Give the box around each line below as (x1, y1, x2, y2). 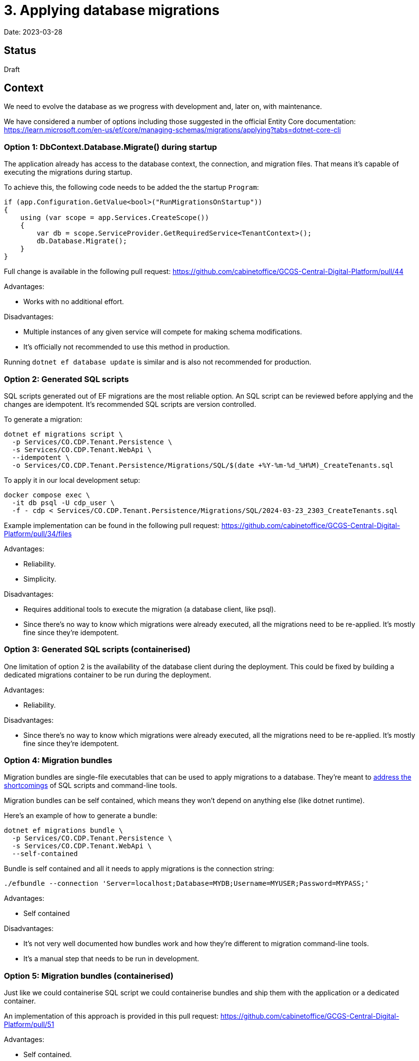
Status (4, 44, 36, 57)
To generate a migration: (4, 415, 82, 423)
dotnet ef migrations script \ (4, 430, 123, 438)
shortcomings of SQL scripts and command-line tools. (4, 781, 177, 790)
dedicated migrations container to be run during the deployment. (4, 670, 211, 679)
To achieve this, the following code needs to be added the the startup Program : (4, 183, 259, 192)
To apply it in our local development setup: (4, 476, 140, 484)
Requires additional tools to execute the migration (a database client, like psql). (23, 604, 276, 613)
